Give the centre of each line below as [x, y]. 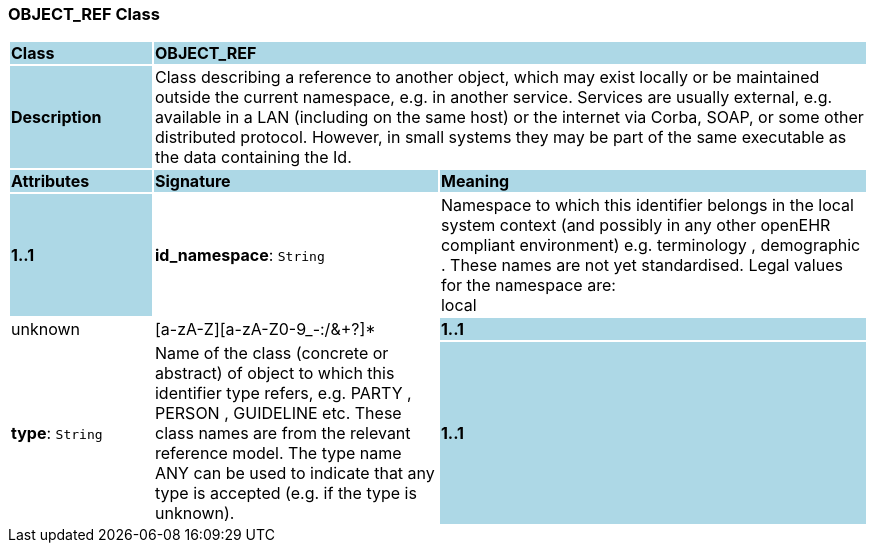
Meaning [475, 181]
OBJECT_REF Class [84, 14]
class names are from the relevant [282, 433]
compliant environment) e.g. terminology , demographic [650, 245]
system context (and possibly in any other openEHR [635, 225]
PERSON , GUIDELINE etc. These [278, 413]
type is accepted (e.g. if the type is [285, 493]
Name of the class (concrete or [271, 353]
